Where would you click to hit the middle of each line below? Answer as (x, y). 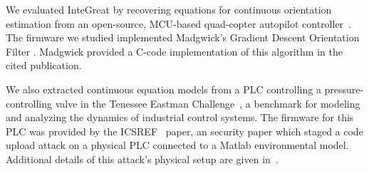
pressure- (344, 89)
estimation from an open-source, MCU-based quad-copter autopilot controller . (179, 23)
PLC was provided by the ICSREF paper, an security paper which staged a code (184, 131)
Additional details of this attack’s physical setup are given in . (142, 159)
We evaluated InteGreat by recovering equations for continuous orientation (169, 9)
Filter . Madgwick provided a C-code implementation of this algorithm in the (174, 51)
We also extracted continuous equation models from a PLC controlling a (163, 89)
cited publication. (44, 65)
